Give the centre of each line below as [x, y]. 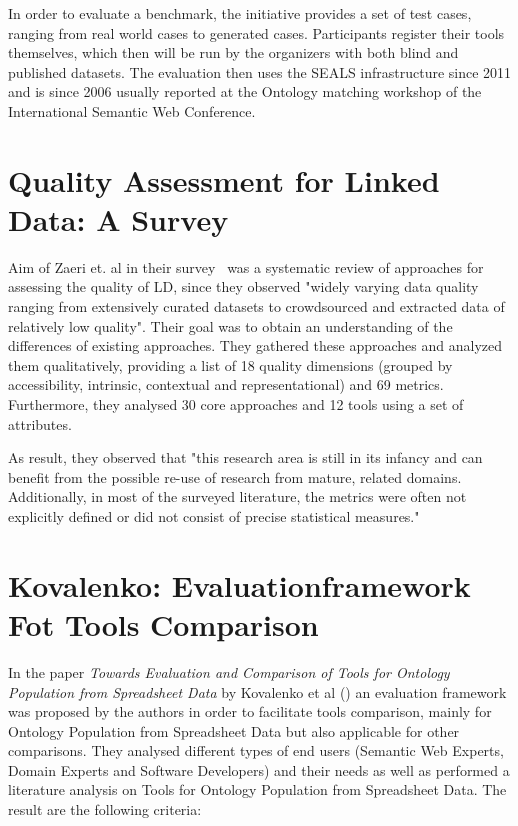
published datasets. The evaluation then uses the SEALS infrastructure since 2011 [260, 71]
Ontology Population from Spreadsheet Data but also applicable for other [234, 730]
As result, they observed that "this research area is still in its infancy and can [245, 457]
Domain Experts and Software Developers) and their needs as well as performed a [259, 769]
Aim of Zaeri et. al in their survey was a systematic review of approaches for [246, 266]
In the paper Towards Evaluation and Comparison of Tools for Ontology [229, 671]
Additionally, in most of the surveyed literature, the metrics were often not [237, 496]
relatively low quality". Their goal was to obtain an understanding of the [230, 325]
